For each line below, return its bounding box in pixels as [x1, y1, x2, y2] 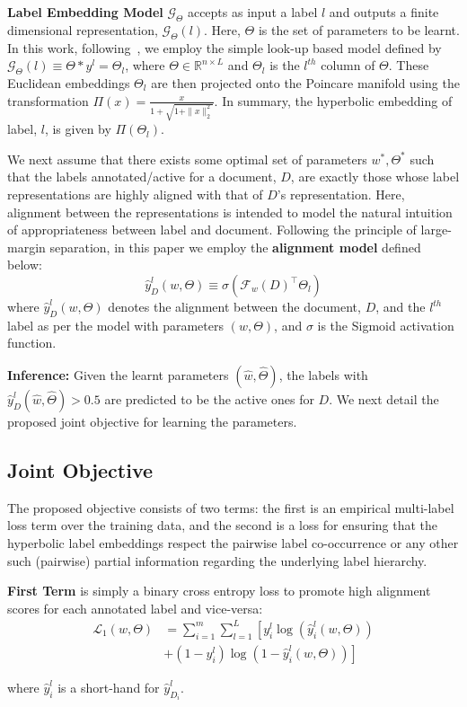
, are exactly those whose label [290, 167, 460, 186]
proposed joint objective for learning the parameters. [7, 412, 297, 431]
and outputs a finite [329, 3, 439, 21]
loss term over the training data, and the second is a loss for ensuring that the [7, 516, 438, 535]
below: [7, 255, 42, 274]
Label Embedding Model [7, 3, 163, 21]
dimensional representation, [7, 20, 158, 39]
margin [7, 237, 46, 256]
